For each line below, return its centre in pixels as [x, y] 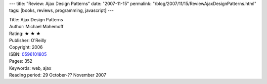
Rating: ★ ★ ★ [25, 33]
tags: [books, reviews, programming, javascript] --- [61, 10]
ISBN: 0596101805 [28, 54]
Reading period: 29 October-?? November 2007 [58, 75]
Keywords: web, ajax [30, 68]
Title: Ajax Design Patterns [36, 19]
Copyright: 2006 [26, 47]
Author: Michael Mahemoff [36, 27]
